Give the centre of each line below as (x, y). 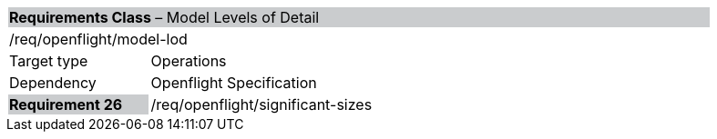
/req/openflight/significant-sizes (261, 104)
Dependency (53, 83)
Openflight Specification (234, 83)
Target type (49, 61)
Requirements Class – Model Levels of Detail (164, 17)
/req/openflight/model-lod (98, 39)
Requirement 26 (66, 104)
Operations (189, 61)
